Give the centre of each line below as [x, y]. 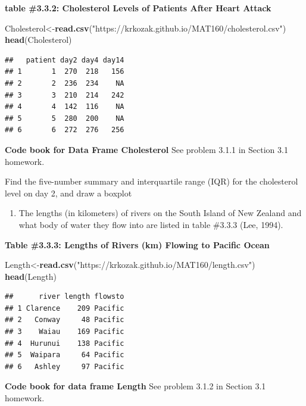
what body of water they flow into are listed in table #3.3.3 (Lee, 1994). [151, 224]
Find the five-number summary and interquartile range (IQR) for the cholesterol [152, 181]
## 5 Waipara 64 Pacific [65, 355]
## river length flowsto [65, 297]
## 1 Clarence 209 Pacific [65, 308]
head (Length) [31, 276]
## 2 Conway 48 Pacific [65, 320]
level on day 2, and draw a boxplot [68, 193]
